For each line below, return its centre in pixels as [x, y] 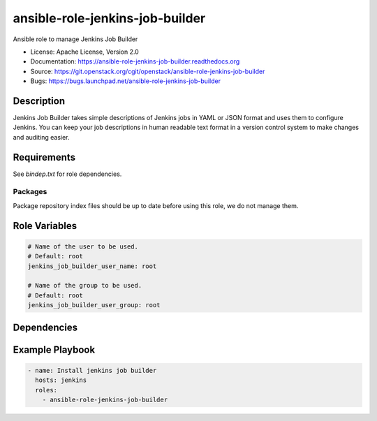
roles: [46, 390]
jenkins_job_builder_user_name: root [92, 266]
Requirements [44, 157]
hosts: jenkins [61, 380]
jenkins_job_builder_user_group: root [94, 305]
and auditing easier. [41, 137]
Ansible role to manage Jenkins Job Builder [75, 39]
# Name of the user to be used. [83, 246]
